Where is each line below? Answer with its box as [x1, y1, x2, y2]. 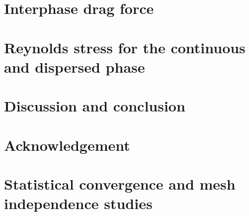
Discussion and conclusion [4, 96, 185, 116]
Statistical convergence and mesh [4, 173, 236, 194]
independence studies [4, 193, 153, 214]
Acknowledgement [4, 134, 130, 155]
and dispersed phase [4, 56, 145, 77]
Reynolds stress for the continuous [4, 37, 246, 57]
